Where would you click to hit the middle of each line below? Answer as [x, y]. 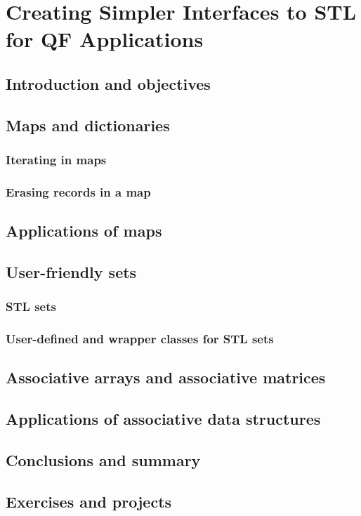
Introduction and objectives [108, 83]
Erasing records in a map [78, 191]
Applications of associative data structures [163, 419]
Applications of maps [84, 231]
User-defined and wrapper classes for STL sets [140, 339]
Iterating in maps [56, 160]
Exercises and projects [89, 501]
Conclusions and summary [103, 460]
